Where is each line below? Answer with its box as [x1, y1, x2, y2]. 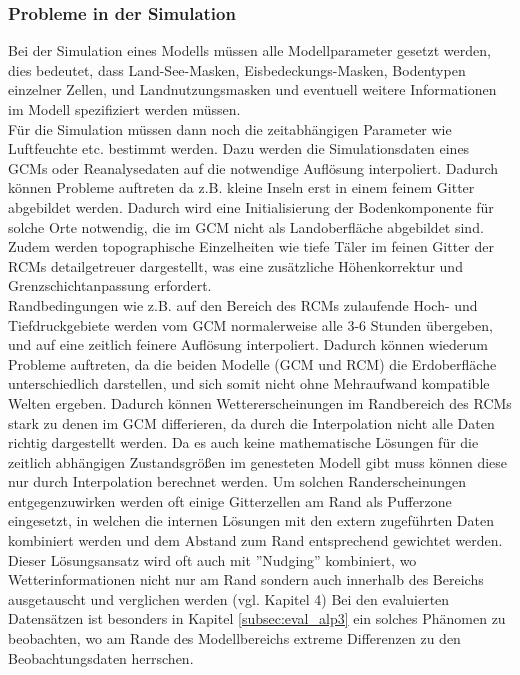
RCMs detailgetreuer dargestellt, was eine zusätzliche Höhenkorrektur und [8, 255, 463, 276]
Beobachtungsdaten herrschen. [8, 647, 194, 668]
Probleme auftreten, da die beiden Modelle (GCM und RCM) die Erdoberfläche [8, 353, 497, 374]
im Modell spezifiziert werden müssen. [8, 99, 241, 119]
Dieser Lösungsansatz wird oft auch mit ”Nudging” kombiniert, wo [8, 549, 417, 570]
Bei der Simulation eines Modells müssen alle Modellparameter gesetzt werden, [8, 40, 491, 61]
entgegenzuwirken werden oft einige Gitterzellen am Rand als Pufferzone [8, 490, 452, 511]
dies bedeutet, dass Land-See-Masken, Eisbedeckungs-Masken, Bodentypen [8, 59, 466, 80]
